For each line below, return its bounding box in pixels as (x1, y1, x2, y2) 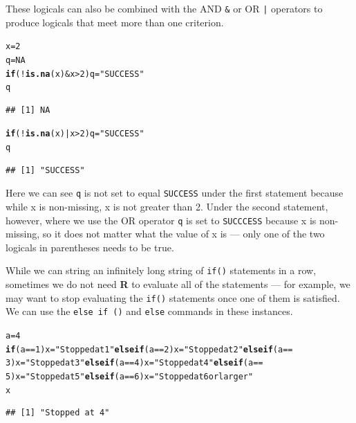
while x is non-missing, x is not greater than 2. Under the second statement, (6, 199, 328, 214)
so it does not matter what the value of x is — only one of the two (42, 226, 325, 241)
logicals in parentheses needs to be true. (6, 240, 174, 254)
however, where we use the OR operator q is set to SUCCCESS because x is (6, 213, 317, 227)
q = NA (6, 55, 26, 65)
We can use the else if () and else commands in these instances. (6, 304, 293, 318)
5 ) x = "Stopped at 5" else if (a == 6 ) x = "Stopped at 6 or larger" (6, 372, 254, 381)
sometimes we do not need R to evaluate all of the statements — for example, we (6, 277, 350, 291)
